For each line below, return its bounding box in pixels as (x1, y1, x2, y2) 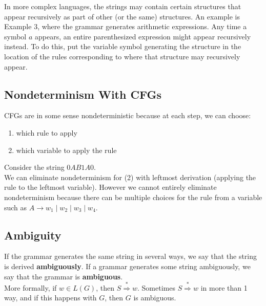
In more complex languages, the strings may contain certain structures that (4, 1, 241, 11)
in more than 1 (200, 282, 248, 293)
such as (4, 202, 27, 212)
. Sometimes (137, 282, 175, 293)
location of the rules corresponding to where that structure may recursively (4, 51, 240, 61)
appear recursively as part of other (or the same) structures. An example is (4, 11, 240, 21)
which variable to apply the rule (16, 144, 117, 155)
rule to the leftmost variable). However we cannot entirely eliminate (4, 182, 217, 192)
